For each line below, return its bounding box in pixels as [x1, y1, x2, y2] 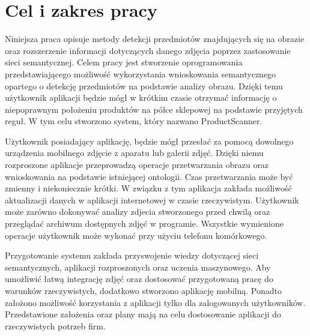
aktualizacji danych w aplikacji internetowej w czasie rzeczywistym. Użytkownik [5, 193, 299, 206]
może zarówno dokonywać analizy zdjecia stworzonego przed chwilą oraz [5, 205, 270, 218]
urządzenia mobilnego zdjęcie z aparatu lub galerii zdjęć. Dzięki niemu [5, 146, 264, 159]
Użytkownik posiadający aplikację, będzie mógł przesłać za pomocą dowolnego [5, 134, 294, 147]
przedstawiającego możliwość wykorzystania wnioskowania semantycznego [5, 67, 276, 80]
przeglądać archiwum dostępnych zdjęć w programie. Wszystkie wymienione [5, 217, 284, 230]
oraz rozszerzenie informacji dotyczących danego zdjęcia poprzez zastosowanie [5, 44, 291, 56]
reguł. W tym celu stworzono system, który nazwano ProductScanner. [5, 115, 263, 127]
